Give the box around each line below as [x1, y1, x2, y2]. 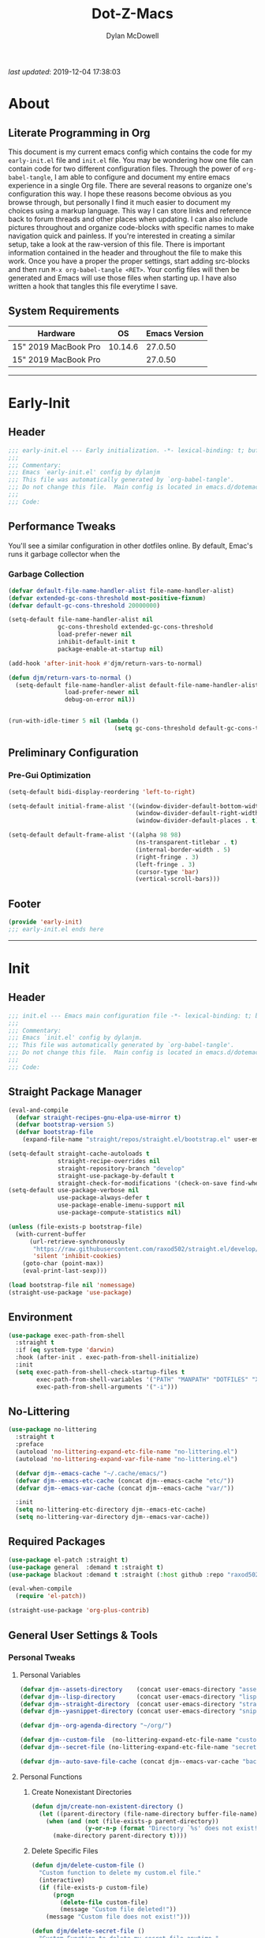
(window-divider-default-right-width [135, 810, 259, 818]
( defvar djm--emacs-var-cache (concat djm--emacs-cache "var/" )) [15, 1484, 235, 1492]
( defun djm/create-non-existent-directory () [31, 1802, 184, 1811]
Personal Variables [19, 1670, 81, 1679]
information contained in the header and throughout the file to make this [8, 247, 242, 257]
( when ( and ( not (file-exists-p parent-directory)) [46, 1817, 219, 1825]
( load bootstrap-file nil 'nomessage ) [8, 1282, 136, 1290]
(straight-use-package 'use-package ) [8, 1288, 132, 1297]
